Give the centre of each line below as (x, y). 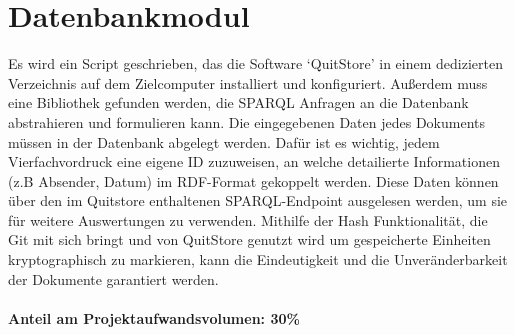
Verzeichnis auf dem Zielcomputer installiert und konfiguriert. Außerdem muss (248, 82)
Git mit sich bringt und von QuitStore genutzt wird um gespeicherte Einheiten (249, 239)
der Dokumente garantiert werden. (113, 278)
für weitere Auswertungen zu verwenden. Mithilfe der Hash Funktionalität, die (248, 219)
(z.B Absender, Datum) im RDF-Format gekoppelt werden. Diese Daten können (253, 180)
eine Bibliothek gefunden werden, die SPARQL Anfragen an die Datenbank (238, 102)
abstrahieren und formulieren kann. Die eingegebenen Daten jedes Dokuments (246, 121)
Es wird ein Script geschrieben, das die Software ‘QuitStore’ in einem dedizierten (255, 63)
